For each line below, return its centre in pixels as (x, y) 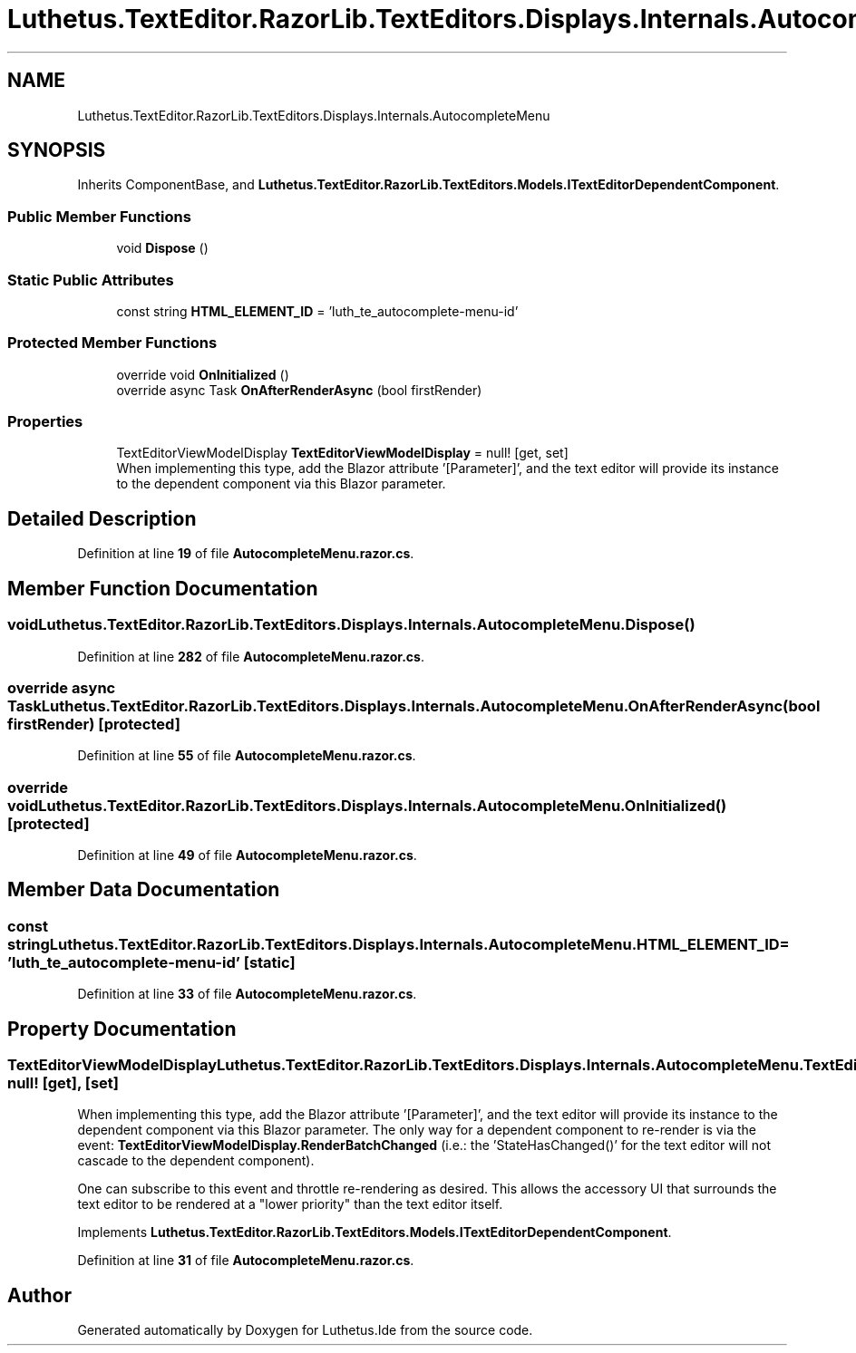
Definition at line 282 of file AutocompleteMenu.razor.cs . (251, 656)
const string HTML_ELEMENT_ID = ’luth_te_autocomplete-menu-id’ (317, 311)
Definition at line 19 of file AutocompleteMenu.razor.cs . (246, 554)
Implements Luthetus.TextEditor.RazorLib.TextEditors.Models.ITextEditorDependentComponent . (374, 1232)
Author (39, 1295)
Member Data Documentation (144, 890)
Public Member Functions (99, 216)
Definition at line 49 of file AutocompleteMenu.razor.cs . (247, 855)
